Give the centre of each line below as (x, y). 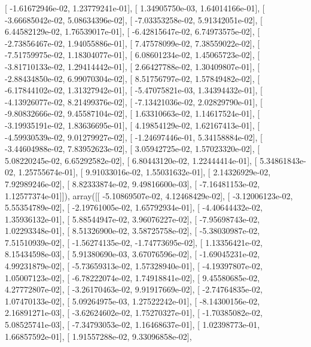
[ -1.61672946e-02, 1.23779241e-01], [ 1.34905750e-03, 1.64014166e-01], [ (135, 8)
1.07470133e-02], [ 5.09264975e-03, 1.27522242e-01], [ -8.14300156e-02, (132, 301)
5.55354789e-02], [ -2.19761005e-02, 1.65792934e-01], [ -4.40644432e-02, (134, 207)
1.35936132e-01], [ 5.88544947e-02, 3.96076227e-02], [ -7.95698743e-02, (132, 219)
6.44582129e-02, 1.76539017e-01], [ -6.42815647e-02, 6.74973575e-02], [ (132, 31)
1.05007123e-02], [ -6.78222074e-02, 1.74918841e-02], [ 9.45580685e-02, (132, 277)
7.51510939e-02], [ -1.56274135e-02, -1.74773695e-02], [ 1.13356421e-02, (134, 242)
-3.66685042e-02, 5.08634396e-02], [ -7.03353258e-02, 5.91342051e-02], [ (134, 19)
